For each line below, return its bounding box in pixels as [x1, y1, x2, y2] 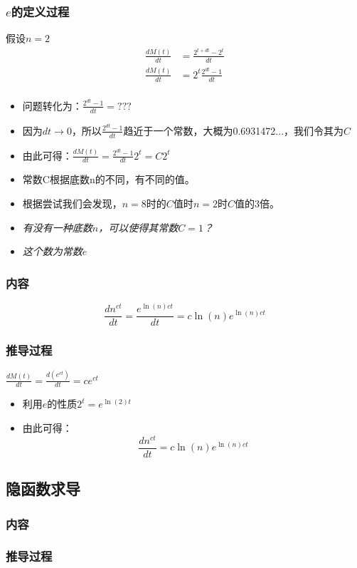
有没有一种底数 [22, 220, 92, 234]
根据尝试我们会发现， [22, 196, 122, 211]
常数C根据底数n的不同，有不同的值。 [22, 172, 195, 187]
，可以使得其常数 [98, 220, 178, 234]
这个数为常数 [22, 244, 82, 259]
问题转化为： [22, 98, 82, 113]
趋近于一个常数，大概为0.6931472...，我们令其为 [123, 123, 344, 138]
